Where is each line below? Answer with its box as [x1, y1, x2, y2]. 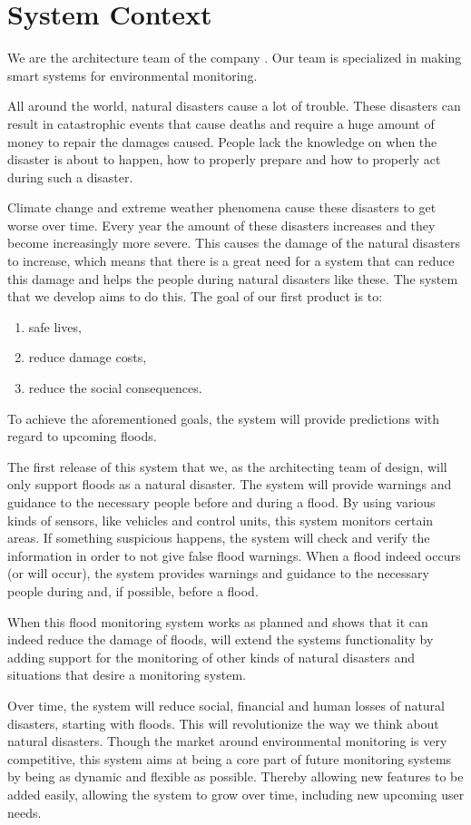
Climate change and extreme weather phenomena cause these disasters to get [7, 198, 437, 217]
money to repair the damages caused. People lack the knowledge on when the [7, 132, 437, 151]
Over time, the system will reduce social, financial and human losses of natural [7, 695, 446, 714]
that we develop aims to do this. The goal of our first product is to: [7, 287, 383, 306]
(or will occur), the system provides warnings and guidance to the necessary [7, 564, 429, 583]
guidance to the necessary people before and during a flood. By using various [7, 493, 436, 511]
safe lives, [28, 317, 82, 336]
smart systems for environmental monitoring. [7, 65, 258, 84]
